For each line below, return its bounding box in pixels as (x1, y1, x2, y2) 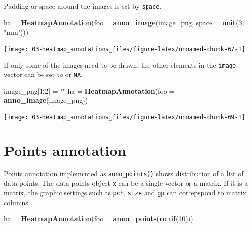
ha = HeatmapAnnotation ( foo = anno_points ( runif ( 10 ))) (4, 213, 193, 224)
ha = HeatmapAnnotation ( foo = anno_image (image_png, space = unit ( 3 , (4, 17, 244, 27)
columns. (4, 197, 30, 207)
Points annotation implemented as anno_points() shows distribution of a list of (4, 168, 244, 178)
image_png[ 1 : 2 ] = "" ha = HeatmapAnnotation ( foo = (4, 85, 175, 95)
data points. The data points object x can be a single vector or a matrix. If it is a (4, 178, 248, 188)
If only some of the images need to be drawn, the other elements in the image (4, 59, 236, 70)
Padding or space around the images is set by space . (4, 1, 162, 11)
